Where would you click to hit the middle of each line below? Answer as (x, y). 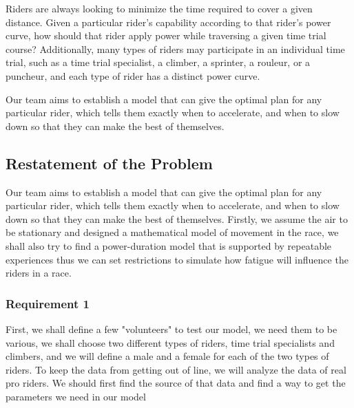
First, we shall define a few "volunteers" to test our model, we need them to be (171, 329)
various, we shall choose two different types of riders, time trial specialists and (170, 342)
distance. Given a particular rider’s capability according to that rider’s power (168, 22)
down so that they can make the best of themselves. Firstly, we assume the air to (177, 218)
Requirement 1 (48, 303)
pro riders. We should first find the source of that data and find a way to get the (176, 383)
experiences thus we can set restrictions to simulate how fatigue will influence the (177, 259)
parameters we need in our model (76, 396)
